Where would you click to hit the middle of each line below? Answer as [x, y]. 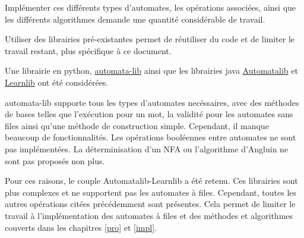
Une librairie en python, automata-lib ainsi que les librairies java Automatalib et [151, 71]
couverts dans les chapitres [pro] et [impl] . [81, 227]
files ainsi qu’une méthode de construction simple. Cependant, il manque [137, 125]
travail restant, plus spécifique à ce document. [88, 50]
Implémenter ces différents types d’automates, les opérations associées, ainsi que [151, 7]
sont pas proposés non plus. [55, 160]
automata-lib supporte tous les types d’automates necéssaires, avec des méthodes [152, 102]
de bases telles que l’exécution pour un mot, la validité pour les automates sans [149, 114]
